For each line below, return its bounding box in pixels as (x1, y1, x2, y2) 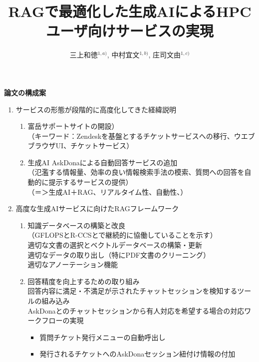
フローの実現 (41, 315, 84, 326)
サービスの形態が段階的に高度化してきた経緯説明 (15, 104, 176, 114)
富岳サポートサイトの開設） (27, 121, 119, 131)
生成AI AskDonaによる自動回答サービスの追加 (27, 157, 178, 167)
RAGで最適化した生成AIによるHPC (8, 1, 252, 21)
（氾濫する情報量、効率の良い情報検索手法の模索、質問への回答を (27, 167, 245, 177)
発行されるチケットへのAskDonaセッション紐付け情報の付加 (39, 349, 236, 359)
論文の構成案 (4, 87, 46, 97)
